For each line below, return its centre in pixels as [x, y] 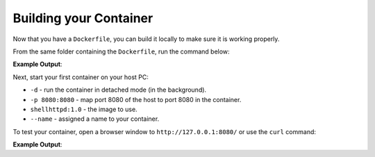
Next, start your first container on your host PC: [81, 77]
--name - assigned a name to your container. [95, 119]
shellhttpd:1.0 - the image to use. [84, 109]
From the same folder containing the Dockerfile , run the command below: [121, 51]
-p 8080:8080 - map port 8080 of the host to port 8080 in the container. [136, 99]
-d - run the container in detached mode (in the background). [118, 90]
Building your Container [83, 18]
